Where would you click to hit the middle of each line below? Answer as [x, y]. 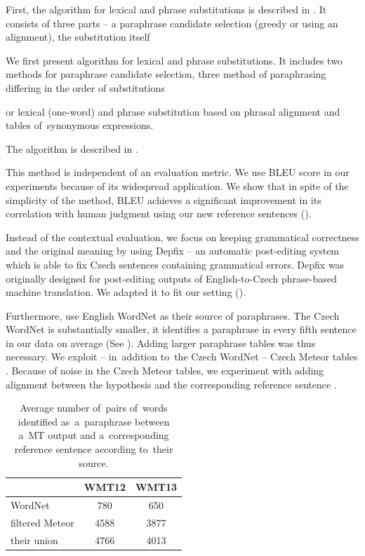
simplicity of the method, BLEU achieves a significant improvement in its [164, 199]
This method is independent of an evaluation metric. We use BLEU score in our [178, 172]
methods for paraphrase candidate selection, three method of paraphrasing [166, 74]
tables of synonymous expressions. [80, 125]
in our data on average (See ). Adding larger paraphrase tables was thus [161, 343]
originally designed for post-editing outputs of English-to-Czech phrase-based [171, 278]
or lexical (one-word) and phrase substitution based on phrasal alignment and [173, 111]
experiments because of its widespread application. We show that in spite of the [177, 185]
